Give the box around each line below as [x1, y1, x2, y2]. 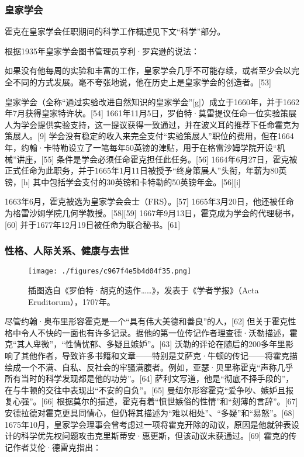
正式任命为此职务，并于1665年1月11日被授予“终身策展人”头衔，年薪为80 [5, 164, 279, 176]
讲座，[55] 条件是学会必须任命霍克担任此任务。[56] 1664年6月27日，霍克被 [16, 153, 298, 165]
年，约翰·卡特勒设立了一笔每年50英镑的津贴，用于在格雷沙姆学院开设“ [5, 141, 277, 153]
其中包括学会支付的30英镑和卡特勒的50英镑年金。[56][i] [33, 175, 241, 188]
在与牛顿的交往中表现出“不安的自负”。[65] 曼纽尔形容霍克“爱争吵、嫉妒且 [5, 383, 286, 396]
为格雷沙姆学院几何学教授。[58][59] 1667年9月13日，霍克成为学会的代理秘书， [5, 206, 299, 219]
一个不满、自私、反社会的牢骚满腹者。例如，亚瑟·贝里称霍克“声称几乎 [20, 361, 293, 373]
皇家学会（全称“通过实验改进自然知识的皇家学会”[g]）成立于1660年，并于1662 [5, 95, 299, 108]
